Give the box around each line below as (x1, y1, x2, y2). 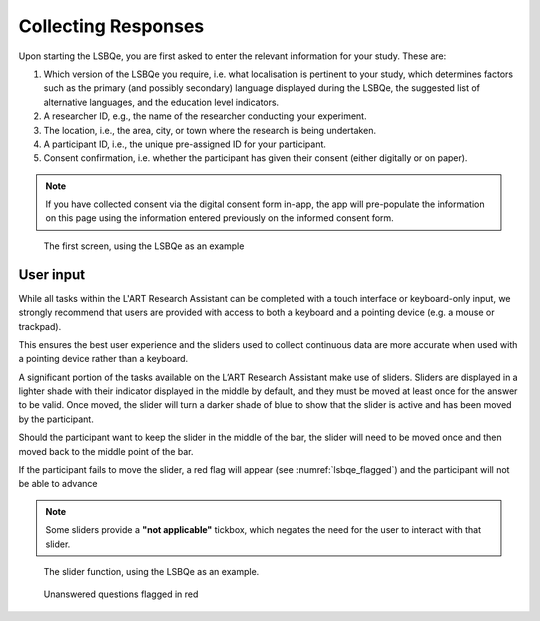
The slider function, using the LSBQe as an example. (43, 566, 260, 577)
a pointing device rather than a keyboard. (18, 353, 189, 365)
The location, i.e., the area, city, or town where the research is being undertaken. (43, 124, 377, 136)
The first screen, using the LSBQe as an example (43, 240, 245, 252)
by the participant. (18, 413, 94, 425)
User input (18, 266, 85, 283)
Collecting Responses (18, 15, 205, 37)
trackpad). (18, 320, 62, 332)
